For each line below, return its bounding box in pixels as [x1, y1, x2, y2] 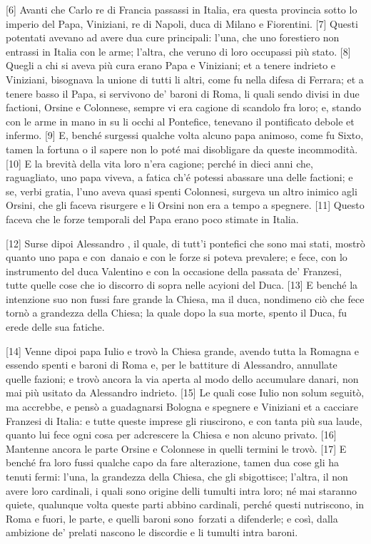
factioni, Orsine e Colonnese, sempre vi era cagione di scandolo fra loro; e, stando [6, 100, 361, 115]
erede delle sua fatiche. [6, 319, 105, 334]
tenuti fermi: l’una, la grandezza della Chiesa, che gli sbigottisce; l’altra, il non [6, 469, 348, 483]
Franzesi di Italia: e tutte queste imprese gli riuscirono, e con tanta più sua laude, [6, 413, 362, 428]
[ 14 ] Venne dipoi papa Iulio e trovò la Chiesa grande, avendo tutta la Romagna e [6, 343, 360, 358]
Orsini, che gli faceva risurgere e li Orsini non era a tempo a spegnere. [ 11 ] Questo [6, 197, 365, 212]
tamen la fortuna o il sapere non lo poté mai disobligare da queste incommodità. [6, 141, 358, 156]
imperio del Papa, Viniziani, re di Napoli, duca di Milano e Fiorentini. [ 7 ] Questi [6, 16, 358, 31]
